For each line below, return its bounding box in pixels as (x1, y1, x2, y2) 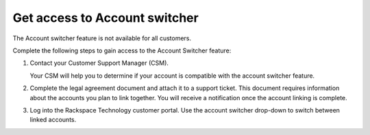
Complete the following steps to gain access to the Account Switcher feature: (12, 46, 232, 55)
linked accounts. (29, 116, 77, 124)
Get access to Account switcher (12, 10, 199, 25)
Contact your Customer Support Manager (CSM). (29, 59, 169, 67)
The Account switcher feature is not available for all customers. (12, 34, 192, 42)
